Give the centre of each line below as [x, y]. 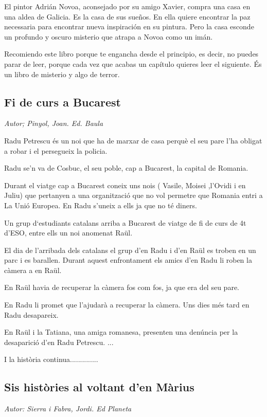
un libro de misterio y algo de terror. [62, 74]
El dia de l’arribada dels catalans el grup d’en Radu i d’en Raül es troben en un [130, 250]
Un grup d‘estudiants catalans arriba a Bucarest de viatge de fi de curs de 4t [125, 222]
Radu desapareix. [31, 314]
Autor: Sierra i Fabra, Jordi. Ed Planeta [68, 409]
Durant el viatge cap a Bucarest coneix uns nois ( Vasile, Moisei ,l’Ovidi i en [125, 185]
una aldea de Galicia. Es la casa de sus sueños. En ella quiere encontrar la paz [127, 16]
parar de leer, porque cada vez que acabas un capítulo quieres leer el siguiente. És [133, 64]
